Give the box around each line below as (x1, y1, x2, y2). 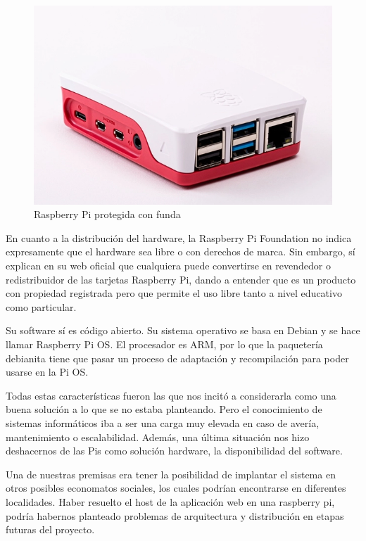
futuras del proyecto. (6, 522, 95, 537)
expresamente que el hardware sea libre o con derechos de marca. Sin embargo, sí (6, 244, 355, 259)
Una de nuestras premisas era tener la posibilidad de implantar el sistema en (6, 466, 336, 481)
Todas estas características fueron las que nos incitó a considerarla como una (6, 388, 336, 402)
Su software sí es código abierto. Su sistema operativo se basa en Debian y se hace (6, 323, 360, 338)
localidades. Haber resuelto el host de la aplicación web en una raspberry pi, (6, 494, 335, 509)
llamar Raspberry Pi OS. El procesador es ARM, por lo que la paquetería (6, 337, 323, 351)
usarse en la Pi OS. (6, 364, 89, 379)
